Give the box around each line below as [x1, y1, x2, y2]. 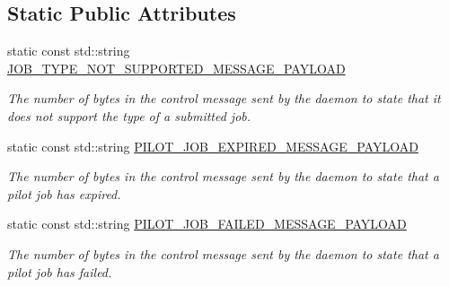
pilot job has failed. [7, 262, 112, 281]
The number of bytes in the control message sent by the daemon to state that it [7, 89, 441, 108]
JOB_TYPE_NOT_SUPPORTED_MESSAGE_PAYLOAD [7, 58, 346, 77]
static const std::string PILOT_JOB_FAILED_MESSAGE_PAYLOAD [7, 214, 407, 233]
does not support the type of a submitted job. [7, 106, 251, 125]
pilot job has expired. [7, 184, 121, 203]
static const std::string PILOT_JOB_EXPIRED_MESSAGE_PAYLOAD [7, 136, 418, 155]
